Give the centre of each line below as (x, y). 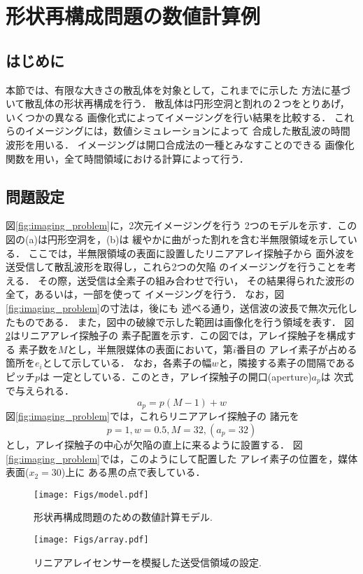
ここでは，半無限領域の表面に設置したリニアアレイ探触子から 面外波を (192, 253)
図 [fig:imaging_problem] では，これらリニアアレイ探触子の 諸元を (152, 416)
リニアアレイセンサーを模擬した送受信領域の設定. (148, 562)
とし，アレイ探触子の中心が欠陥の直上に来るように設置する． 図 (154, 444)
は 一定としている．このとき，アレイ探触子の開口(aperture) (176, 376)
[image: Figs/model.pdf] (91, 494)
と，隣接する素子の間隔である (287, 363)
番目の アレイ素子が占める (297, 349)
